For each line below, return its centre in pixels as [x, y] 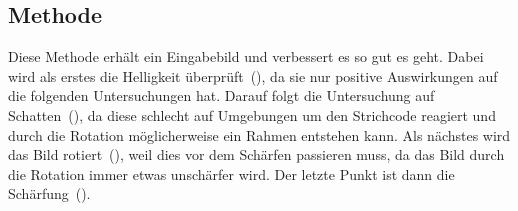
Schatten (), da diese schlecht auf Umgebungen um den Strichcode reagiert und [252, 114]
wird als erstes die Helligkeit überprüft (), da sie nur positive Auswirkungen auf [253, 75]
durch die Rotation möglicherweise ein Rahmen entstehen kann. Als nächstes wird [259, 134]
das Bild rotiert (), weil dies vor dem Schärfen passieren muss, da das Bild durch [256, 154]
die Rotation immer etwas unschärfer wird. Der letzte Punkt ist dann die [231, 173]
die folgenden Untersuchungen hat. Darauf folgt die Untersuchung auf [221, 95]
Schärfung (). [49, 193]
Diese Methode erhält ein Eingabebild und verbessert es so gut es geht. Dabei [246, 56]
